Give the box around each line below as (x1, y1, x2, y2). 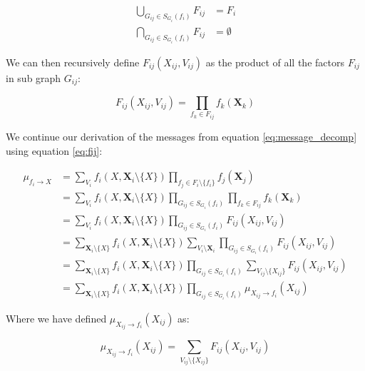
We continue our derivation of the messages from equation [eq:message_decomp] (6, 129, 357, 144)
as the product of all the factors (205, 54, 344, 69)
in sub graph (6, 70, 61, 85)
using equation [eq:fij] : (6, 143, 103, 158)
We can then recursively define (6, 54, 140, 69)
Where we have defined (6, 310, 107, 325)
